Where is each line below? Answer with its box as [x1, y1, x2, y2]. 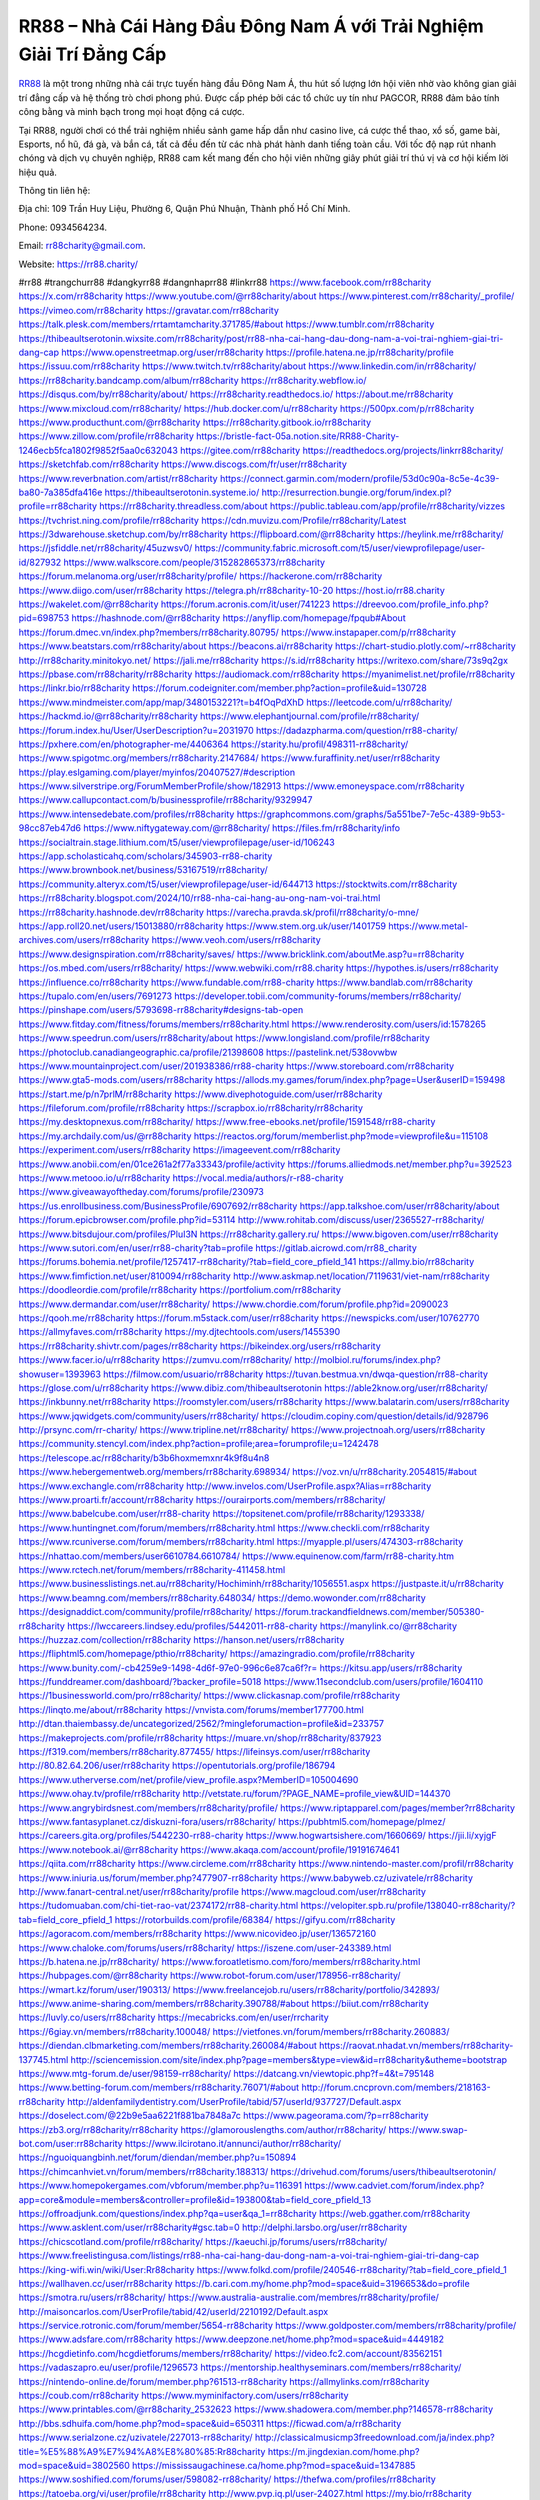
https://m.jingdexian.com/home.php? [267, 2445, 420, 2457]
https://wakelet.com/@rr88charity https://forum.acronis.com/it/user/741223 [18, 598, 331, 610]
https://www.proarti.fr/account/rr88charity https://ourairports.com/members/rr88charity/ [18, 1494, 386, 1506]
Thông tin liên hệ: [18, 185, 91, 197]
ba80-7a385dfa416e [18, 486, 103, 498]
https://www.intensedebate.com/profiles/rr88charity [18, 808, 235, 820]
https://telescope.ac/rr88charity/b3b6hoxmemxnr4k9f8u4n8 [18, 1451, 270, 1464]
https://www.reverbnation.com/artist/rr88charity [18, 472, 219, 484]
